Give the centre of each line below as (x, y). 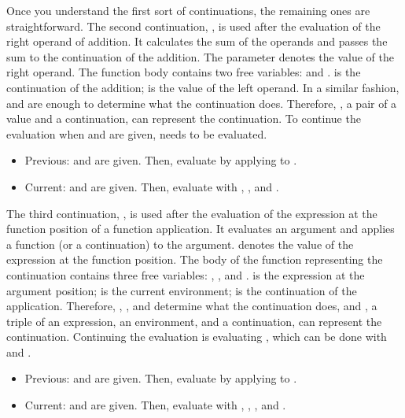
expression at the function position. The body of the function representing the (195, 259)
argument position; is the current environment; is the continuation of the (182, 290)
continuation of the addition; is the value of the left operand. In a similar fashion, (203, 87)
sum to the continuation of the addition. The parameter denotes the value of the (200, 56)
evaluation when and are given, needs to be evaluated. (137, 133)
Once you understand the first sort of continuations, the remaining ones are (188, 10)
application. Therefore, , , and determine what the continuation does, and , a (192, 306)
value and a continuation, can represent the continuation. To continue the (184, 118)
